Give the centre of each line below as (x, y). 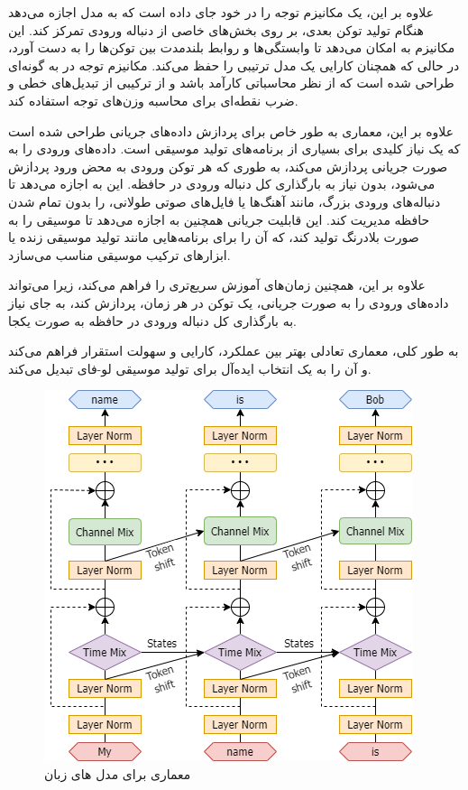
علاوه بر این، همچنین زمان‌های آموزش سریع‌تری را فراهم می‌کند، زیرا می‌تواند (217, 285)
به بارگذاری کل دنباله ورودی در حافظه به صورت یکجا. (152, 320)
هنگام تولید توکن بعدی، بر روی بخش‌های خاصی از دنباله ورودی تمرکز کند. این (216, 29)
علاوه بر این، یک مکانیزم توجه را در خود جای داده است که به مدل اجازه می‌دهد (221, 12)
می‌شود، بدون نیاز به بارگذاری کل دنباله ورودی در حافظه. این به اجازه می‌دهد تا (222, 184)
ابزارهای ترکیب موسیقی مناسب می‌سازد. (119, 254)
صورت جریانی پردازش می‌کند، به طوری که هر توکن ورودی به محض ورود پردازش (228, 166)
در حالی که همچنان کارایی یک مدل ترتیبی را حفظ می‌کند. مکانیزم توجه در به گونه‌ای (234, 65)
